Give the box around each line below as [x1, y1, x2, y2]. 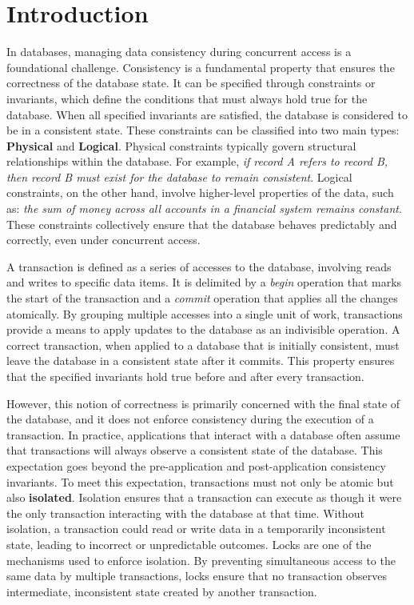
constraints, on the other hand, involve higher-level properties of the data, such [6, 184, 394, 201]
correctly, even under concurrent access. [6, 231, 201, 248]
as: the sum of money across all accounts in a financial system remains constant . [6, 200, 402, 217]
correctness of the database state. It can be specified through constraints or [6, 74, 376, 91]
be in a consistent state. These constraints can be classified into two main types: [6, 122, 400, 138]
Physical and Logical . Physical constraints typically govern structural [6, 137, 356, 154]
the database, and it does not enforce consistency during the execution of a [6, 411, 374, 427]
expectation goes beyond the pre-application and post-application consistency [6, 457, 386, 474]
